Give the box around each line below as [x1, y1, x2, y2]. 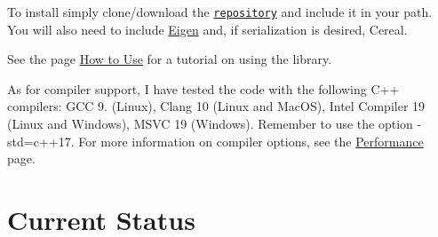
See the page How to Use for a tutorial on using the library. [7, 50, 332, 68]
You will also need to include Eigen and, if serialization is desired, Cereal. [7, 20, 408, 38]
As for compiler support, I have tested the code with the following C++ [7, 79, 400, 98]
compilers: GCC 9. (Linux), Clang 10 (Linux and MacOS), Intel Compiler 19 [7, 97, 426, 115]
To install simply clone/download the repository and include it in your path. [7, 3, 433, 20]
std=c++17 [7, 131, 71, 150]
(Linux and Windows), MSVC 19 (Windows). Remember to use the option [7, 115, 413, 133]
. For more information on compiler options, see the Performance [70, 131, 424, 150]
